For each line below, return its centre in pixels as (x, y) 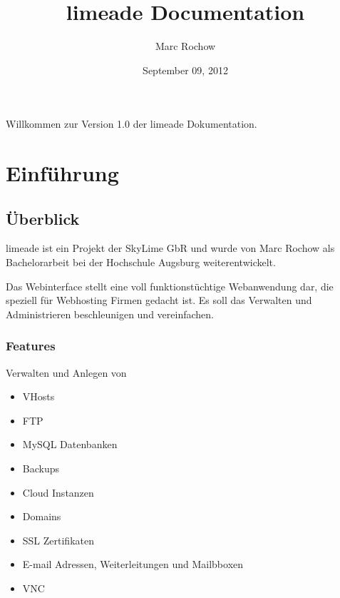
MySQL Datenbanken (70, 444)
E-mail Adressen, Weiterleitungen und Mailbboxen (133, 564)
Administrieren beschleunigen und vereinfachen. (110, 314)
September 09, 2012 (185, 70)
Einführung (62, 173)
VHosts (38, 396)
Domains (42, 516)
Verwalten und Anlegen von (66, 372)
